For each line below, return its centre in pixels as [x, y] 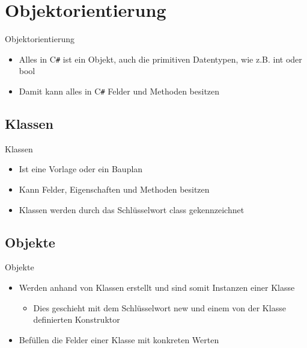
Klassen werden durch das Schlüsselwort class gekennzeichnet [132, 209]
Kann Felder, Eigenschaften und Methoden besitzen [114, 189]
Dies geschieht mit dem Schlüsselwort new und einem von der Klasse [160, 307]
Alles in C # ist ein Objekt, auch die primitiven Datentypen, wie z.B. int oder [160, 59]
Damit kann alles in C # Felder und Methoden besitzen [119, 91]
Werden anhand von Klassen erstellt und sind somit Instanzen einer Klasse [157, 287]
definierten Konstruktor [77, 319]
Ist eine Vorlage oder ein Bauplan [81, 169]
